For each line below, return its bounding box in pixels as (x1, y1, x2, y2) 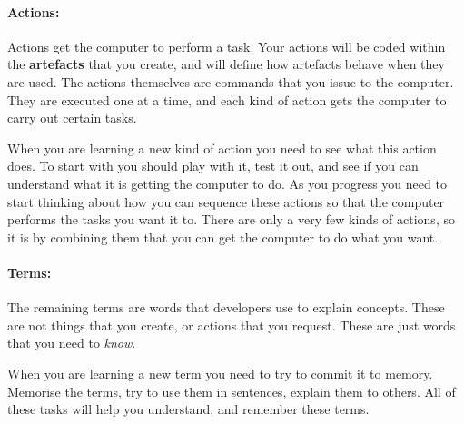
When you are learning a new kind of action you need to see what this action (7, 138, 437, 157)
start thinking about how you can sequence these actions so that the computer (7, 192, 445, 211)
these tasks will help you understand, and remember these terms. (7, 399, 370, 419)
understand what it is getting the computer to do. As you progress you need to (7, 173, 447, 192)
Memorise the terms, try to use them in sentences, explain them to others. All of (7, 381, 456, 400)
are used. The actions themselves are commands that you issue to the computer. (7, 72, 454, 91)
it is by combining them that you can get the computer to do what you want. (7, 227, 439, 246)
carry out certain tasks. (7, 108, 137, 127)
